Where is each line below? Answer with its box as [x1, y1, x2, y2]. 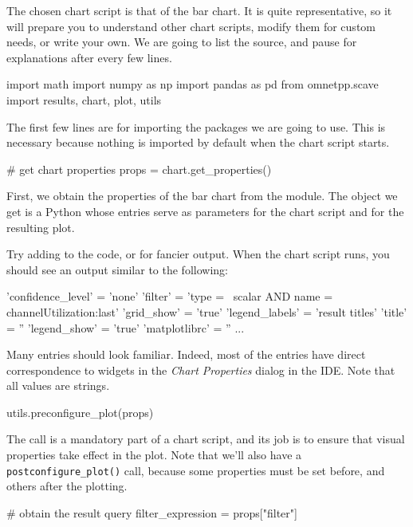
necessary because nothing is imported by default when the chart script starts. [6, 134, 390, 151]
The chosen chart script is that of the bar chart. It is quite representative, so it [6, 2, 392, 18]
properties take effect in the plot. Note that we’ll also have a [6, 446, 302, 463]
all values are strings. [6, 377, 110, 394]
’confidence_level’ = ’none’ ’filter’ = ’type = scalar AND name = [6, 288, 333, 305]
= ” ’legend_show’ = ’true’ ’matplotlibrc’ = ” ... [6, 319, 245, 336]
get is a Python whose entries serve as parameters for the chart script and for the [6, 203, 404, 219]
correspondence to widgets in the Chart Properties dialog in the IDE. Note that [6, 361, 395, 378]
